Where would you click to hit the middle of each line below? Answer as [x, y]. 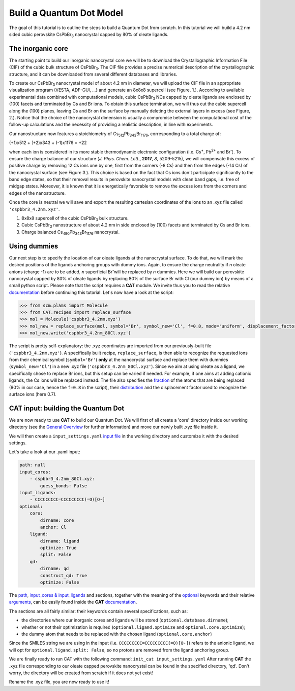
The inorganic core [39, 49]
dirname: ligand [60, 541]
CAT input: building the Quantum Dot [67, 408]
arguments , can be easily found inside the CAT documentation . [73, 602]
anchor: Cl [53, 527]
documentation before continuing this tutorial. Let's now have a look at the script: [91, 292]
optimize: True [59, 548]
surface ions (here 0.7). [33, 394]
